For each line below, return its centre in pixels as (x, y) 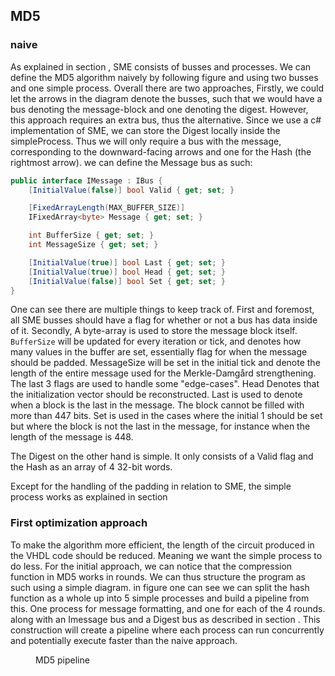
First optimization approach (79, 523)
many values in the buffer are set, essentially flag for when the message (159, 352)
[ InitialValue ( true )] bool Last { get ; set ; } (127, 262)
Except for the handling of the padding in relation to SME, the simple (151, 486)
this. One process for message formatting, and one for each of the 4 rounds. (168, 608)
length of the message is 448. (72, 437)
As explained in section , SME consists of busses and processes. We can (161, 66)
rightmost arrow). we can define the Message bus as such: (131, 162)
